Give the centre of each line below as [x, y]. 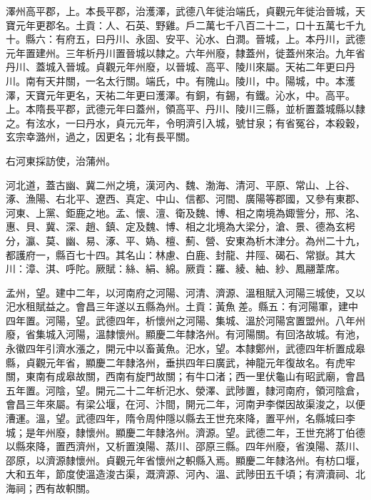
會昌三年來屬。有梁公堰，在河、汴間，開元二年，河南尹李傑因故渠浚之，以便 [185, 404]
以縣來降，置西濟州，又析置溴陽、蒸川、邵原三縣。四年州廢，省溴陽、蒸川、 [185, 446]
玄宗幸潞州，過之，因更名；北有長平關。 [101, 137]
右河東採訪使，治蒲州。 [61, 160]
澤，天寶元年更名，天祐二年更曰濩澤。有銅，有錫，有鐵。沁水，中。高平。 [181, 95]
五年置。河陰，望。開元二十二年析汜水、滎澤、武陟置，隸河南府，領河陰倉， [185, 390]
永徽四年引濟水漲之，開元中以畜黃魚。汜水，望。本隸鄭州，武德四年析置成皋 [185, 348]
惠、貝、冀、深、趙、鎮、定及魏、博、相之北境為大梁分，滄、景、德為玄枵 [181, 226]
